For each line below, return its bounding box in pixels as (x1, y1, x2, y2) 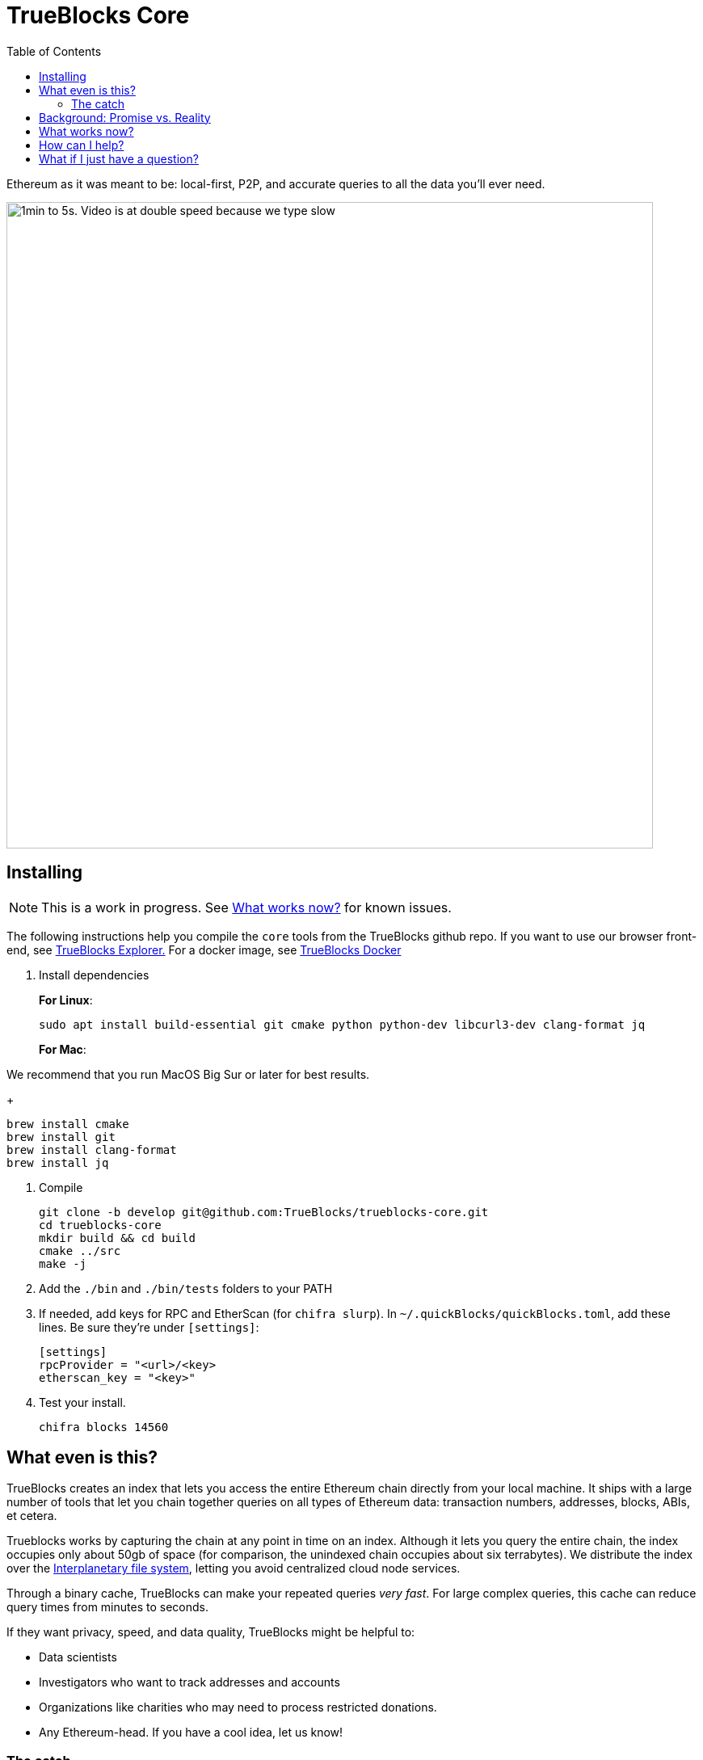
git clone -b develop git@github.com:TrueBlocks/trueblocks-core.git (39, 1205, 489, 1219)
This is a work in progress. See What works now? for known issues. (41, 899, 452, 916)
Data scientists (39, 1650, 117, 1665)
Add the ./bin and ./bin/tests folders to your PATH (39, 1281, 333, 1295)
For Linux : (39, 992, 93, 1007)
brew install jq (6, 1156, 109, 1169)
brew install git (6, 1130, 116, 1143)
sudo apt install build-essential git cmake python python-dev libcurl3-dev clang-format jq (39, 1017, 646, 1031)
